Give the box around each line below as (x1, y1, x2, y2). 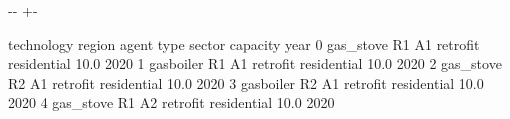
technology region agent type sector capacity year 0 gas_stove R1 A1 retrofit (8, 33, 480, 54)
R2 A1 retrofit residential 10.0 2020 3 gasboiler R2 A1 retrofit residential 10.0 (8, 72, 484, 93)
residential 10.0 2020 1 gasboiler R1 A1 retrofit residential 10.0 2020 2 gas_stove (8, 53, 502, 74)
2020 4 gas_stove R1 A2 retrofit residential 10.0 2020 (8, 92, 335, 113)
